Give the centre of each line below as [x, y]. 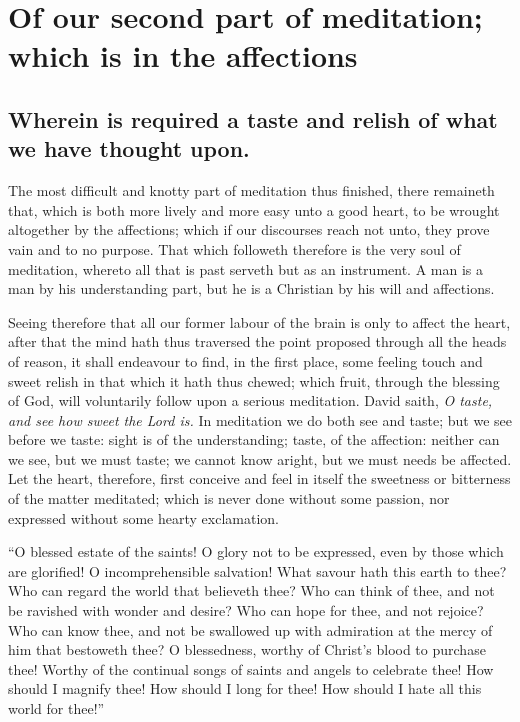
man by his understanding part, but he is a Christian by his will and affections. [251, 288]
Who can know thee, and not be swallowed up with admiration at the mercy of [250, 629]
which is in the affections [183, 55]
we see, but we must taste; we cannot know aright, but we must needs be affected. [260, 458]
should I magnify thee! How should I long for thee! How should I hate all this [245, 688]
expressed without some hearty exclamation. [143, 517]
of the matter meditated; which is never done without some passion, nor [229, 498]
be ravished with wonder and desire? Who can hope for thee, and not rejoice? [246, 610]
